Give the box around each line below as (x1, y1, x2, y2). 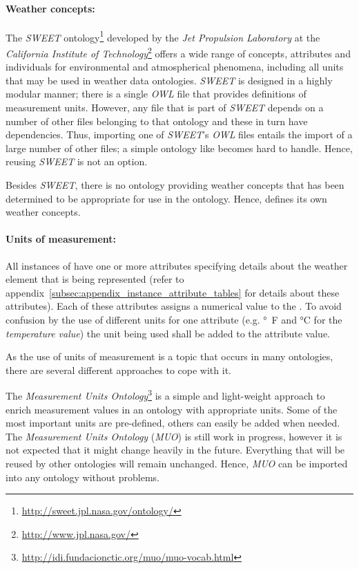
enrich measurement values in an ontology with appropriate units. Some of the (6, 402, 338, 416)
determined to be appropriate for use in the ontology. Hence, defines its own (6, 191, 327, 205)
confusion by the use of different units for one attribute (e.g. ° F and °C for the (6, 313, 342, 326)
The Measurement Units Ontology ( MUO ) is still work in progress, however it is (6, 429, 342, 443)
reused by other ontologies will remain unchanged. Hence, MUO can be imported (6, 456, 348, 470)
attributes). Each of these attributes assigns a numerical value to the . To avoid (6, 299, 342, 313)
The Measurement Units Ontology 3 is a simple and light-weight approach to (6, 386, 325, 403)
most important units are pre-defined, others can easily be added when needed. (6, 416, 340, 430)
